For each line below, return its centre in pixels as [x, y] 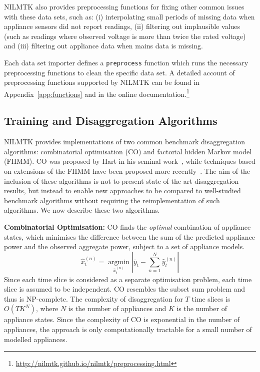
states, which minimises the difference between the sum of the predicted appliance [130, 236]
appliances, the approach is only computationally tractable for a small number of [128, 329]
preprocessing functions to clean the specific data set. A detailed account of [119, 72]
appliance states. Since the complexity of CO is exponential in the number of [122, 319]
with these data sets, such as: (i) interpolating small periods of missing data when [129, 16]
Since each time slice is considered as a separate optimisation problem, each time [128, 279]
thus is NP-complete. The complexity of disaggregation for [93, 298]
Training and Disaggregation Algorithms [111, 121]
